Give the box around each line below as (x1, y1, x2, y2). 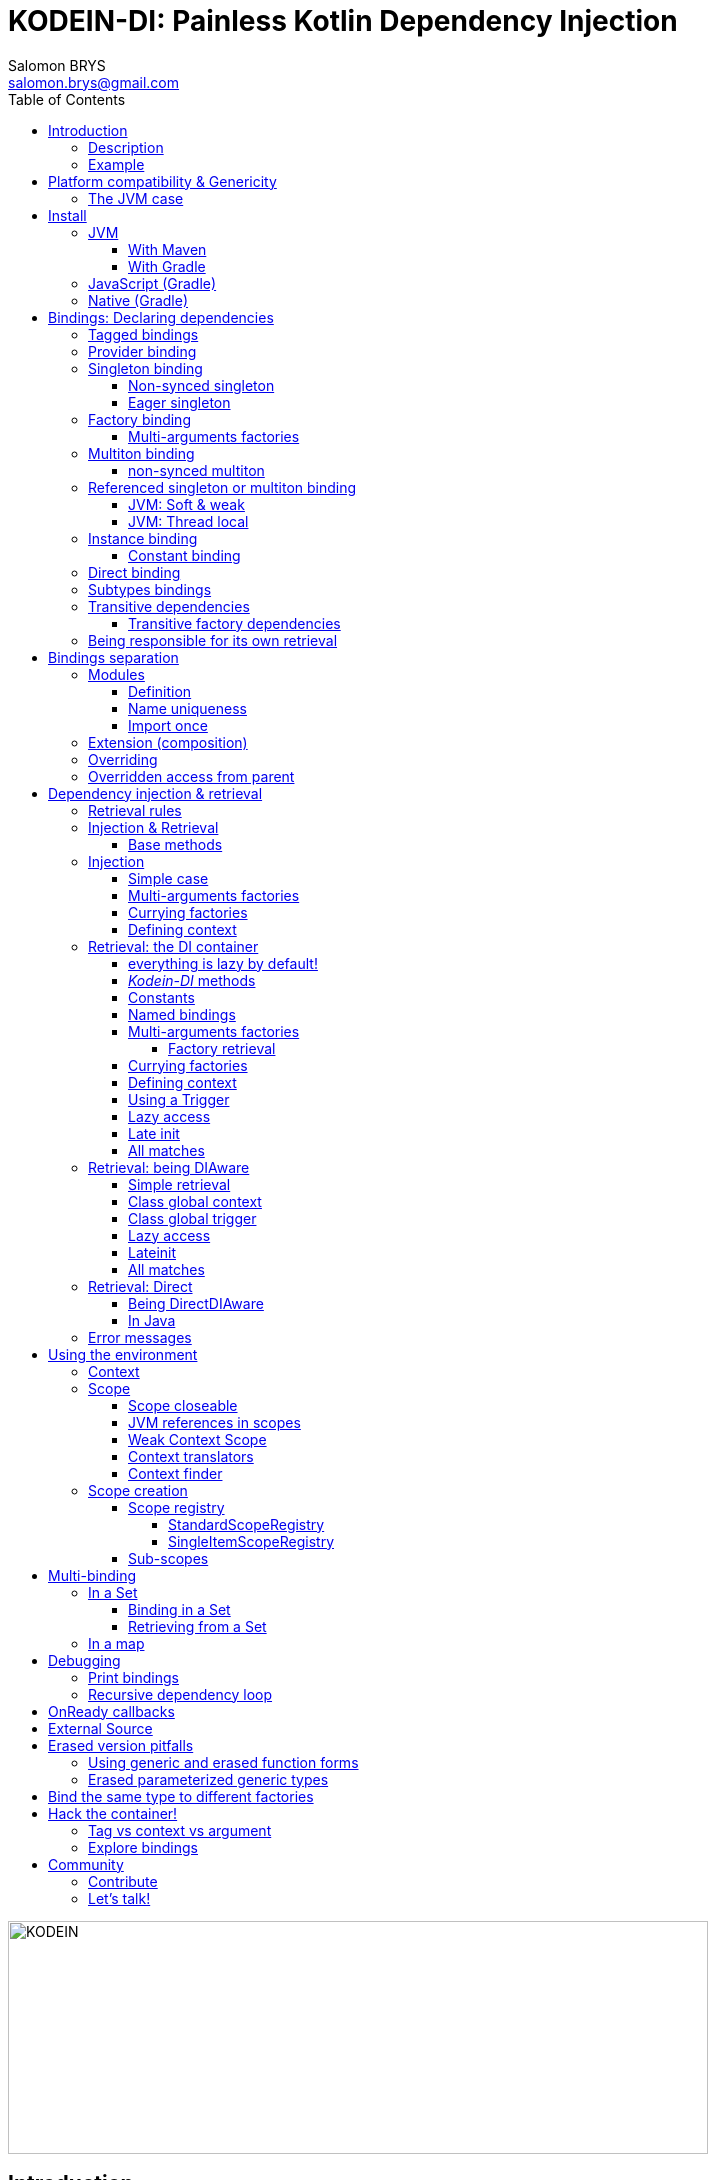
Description (88, 138, 164, 156)
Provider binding (88, 342, 197, 360)
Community (48, 1855, 124, 1873)
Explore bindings (88, 1838, 198, 1856)
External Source (48, 1719, 153, 1737)
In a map (88, 1634, 145, 1652)
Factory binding (88, 410, 191, 428)
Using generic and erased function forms (88, 1753, 359, 1771)
